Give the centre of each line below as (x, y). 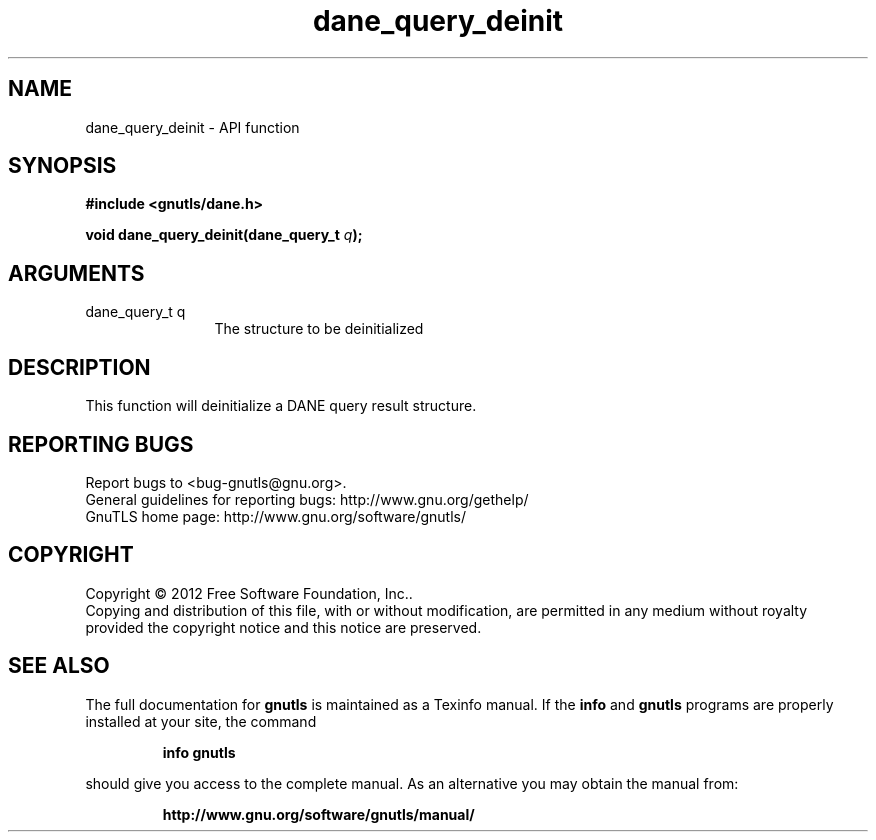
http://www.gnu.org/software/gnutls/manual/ (318, 814)
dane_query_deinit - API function (192, 127)
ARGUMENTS (76, 273)
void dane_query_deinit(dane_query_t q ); (224, 235)
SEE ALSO (59, 666)
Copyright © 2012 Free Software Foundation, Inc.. (249, 593)
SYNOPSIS (62, 166)
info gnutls (199, 752)
